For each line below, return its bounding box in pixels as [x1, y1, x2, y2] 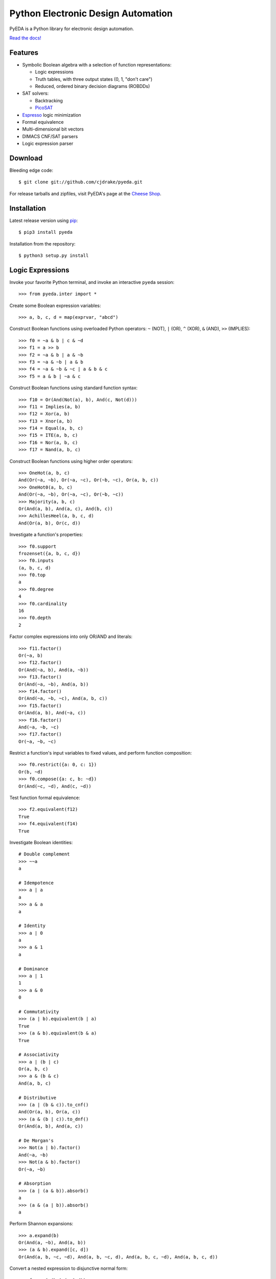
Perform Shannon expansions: [9, 1221, 74, 1227]
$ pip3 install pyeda [18, 229, 73, 235]
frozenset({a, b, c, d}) [18, 550, 81, 556]
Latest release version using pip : [9, 217, 78, 224]
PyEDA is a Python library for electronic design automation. [9, 26, 134, 32]
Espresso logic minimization [22, 112, 81, 118]
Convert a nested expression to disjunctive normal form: [9, 1265, 128, 1271]
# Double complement [18, 851, 70, 857]
